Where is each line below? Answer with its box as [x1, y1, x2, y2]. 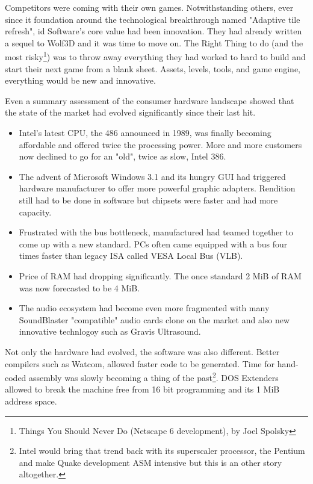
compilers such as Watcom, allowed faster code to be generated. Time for [5, 357, 275, 370]
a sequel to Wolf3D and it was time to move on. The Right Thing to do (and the [5, 36, 303, 49]
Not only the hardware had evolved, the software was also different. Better [5, 345, 280, 358]
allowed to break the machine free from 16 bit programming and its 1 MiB [5, 383, 280, 396]
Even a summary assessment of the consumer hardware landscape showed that [5, 94, 294, 107]
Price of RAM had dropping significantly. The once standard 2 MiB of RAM [19, 269, 302, 282]
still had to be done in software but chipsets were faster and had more [19, 193, 278, 206]
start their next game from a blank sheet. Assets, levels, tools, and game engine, [5, 62, 300, 75]
